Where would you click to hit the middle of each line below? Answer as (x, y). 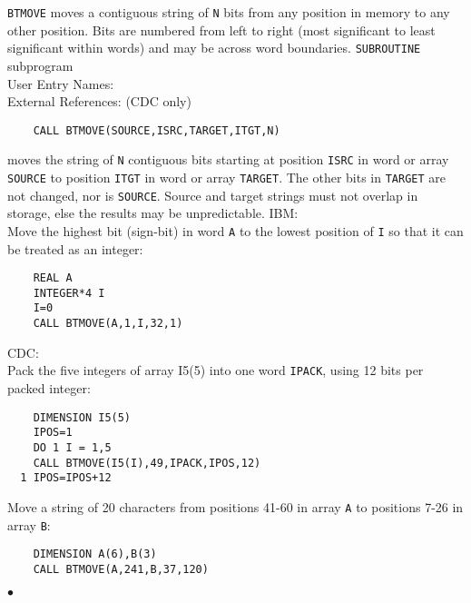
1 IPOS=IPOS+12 (66, 478)
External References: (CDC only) (99, 101)
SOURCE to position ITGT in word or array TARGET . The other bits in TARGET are (227, 177)
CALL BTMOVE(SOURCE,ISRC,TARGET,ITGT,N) (157, 130)
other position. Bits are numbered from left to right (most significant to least (221, 30)
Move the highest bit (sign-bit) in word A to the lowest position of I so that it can (235, 230)
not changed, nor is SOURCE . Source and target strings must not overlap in (213, 195)
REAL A (53, 278)
